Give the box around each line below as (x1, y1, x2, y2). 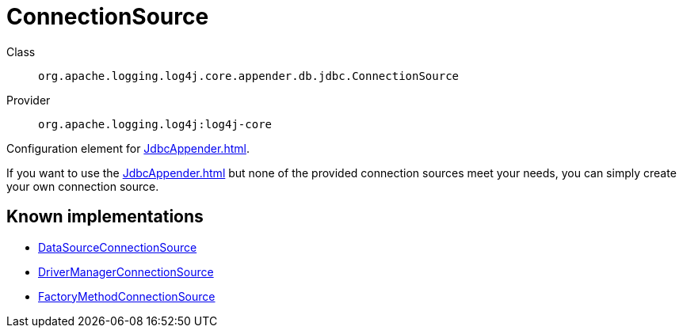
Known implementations (6, 207, 204, 227)
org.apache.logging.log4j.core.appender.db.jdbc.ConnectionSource (38, 69, 460, 82)
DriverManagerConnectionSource (38, 264, 214, 279)
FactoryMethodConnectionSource (38, 289, 216, 303)
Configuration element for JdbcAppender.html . (6, 141, 250, 155)
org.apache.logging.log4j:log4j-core (38, 117, 273, 131)
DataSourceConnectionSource (38, 240, 197, 254)
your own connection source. (6, 179, 159, 193)
